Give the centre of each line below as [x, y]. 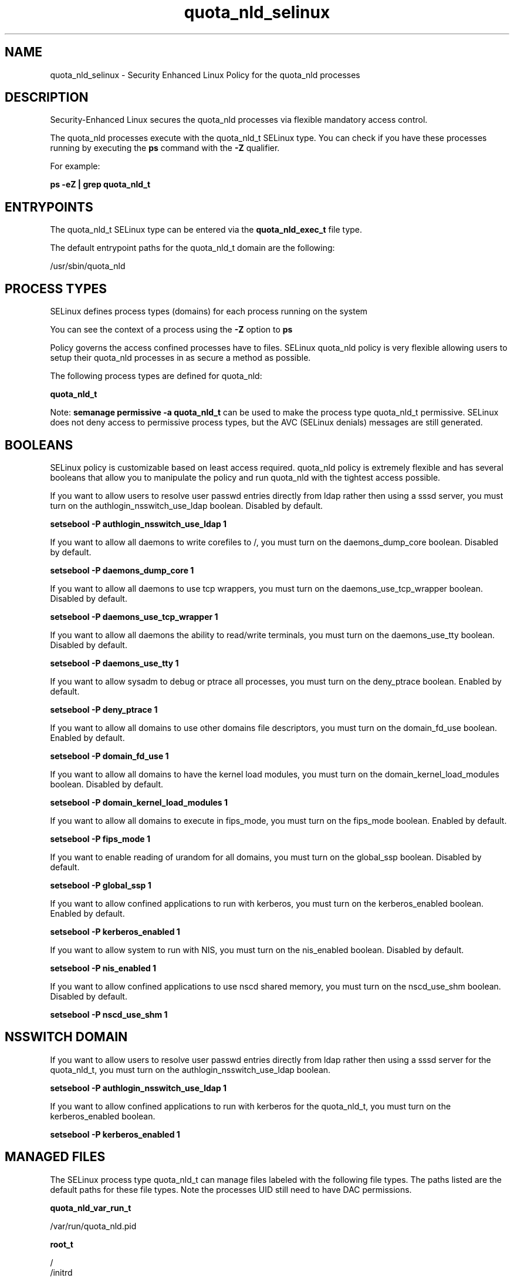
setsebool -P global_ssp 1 [101, 885]
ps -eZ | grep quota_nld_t [100, 185]
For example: [75, 166]
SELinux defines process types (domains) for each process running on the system [209, 311]
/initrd [61, 1272]
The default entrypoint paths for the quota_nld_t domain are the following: [192, 248]
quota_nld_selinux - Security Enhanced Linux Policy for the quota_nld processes [205, 75]
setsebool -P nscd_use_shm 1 [109, 1014]
